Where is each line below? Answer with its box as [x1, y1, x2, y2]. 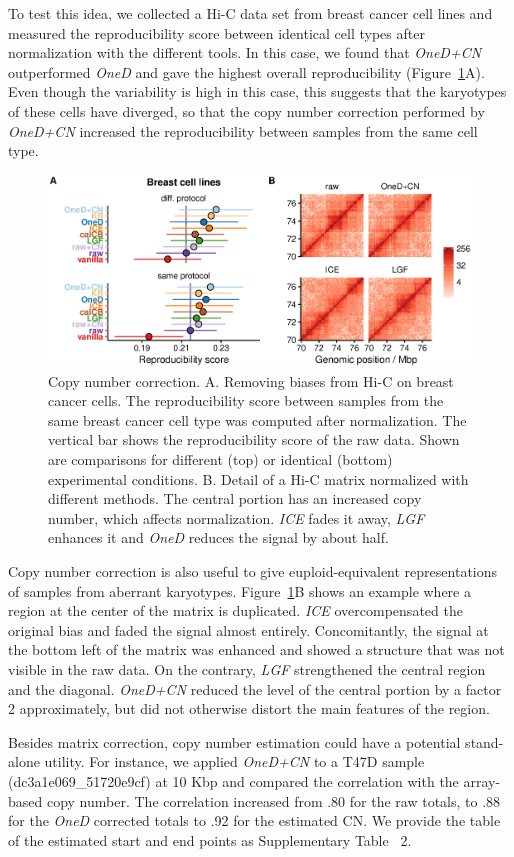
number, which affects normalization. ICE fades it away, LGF [48, 507, 425, 528]
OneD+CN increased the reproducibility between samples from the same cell [8, 120, 478, 141]
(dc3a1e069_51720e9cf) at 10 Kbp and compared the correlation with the [8, 770, 459, 791]
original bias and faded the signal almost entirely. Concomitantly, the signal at [8, 619, 489, 640]
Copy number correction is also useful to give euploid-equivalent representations [8, 561, 498, 581]
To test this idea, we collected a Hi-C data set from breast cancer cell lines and [8, 3, 493, 23]
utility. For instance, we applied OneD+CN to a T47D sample [44, 751, 425, 772]
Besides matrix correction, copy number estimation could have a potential [8, 731, 461, 752]
